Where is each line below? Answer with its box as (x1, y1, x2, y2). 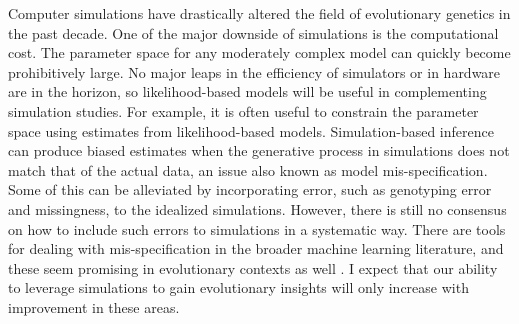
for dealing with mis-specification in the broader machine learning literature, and (8, 238, 504, 259)
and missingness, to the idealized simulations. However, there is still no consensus (8, 198, 507, 219)
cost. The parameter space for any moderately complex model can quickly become (8, 42, 511, 63)
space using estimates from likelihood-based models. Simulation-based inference (8, 120, 494, 141)
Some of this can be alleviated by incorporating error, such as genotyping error (8, 179, 492, 200)
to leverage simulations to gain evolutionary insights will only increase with (8, 277, 469, 298)
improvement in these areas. (8, 296, 180, 317)
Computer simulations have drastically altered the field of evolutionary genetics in (8, 3, 511, 23)
